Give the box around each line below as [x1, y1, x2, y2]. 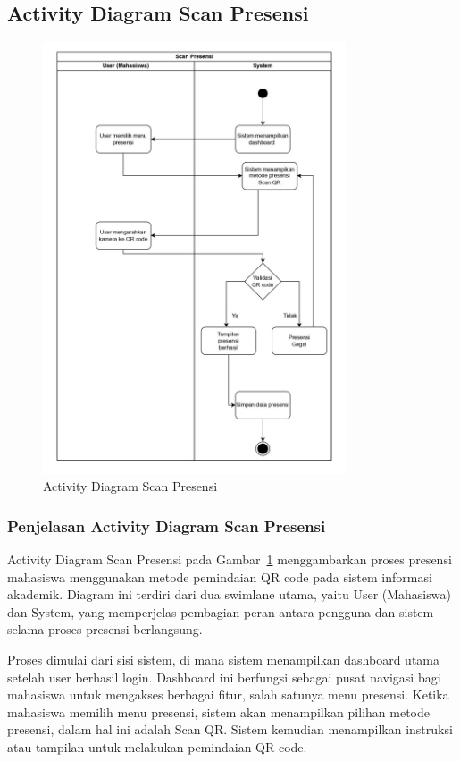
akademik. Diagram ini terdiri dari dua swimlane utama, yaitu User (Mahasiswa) [7, 585, 451, 604]
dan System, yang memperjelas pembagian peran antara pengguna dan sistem [7, 602, 434, 621]
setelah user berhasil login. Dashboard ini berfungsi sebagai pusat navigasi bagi [7, 667, 441, 686]
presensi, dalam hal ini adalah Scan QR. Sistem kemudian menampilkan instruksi [7, 720, 453, 739]
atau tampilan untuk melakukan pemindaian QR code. [7, 737, 307, 756]
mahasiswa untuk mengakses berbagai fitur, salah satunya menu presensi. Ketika [7, 685, 449, 704]
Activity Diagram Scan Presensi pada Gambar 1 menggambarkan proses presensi [7, 550, 452, 568]
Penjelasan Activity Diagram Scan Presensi [7, 514, 326, 537]
